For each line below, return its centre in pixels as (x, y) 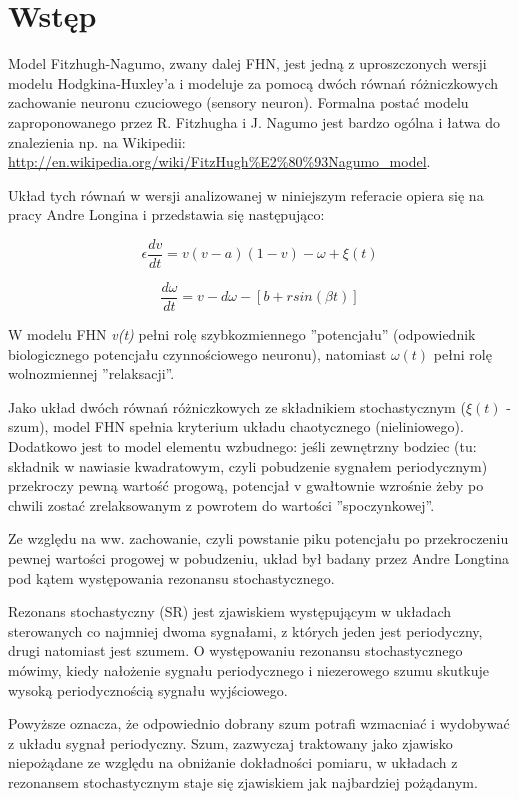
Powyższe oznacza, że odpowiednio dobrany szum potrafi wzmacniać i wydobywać (259, 723)
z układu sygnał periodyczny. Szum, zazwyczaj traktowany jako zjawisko (230, 742)
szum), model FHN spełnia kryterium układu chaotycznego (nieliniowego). (236, 426)
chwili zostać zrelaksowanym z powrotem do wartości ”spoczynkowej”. (221, 504)
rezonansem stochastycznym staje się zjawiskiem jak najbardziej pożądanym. (243, 781)
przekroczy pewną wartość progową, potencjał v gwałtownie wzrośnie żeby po (246, 485)
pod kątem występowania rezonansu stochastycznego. (171, 577)
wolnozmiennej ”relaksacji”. (91, 373)
